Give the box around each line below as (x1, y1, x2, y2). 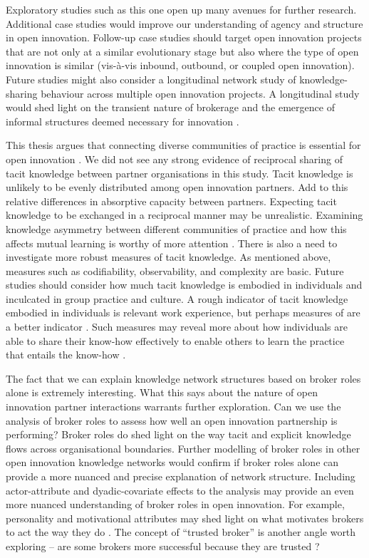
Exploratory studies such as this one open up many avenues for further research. (6, 2, 357, 16)
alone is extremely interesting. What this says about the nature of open (6, 385, 318, 400)
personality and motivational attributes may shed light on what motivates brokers (6, 510, 364, 525)
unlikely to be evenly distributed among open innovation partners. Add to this (6, 180, 348, 195)
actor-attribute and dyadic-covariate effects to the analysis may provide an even (6, 482, 354, 497)
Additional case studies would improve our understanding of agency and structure (6, 16, 363, 31)
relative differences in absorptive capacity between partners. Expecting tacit (6, 193, 337, 208)
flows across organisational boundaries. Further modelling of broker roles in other (6, 440, 360, 455)
